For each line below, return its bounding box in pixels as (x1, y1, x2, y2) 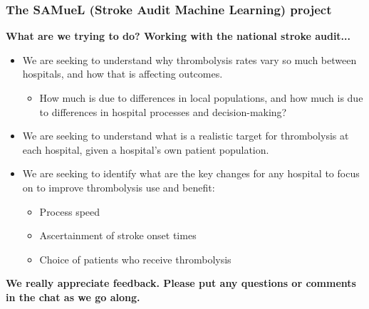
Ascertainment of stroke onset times (39, 228, 197, 243)
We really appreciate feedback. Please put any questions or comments (6, 276, 356, 290)
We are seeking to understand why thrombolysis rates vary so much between (22, 52, 357, 67)
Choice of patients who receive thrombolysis (39, 251, 232, 266)
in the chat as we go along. (6, 289, 140, 304)
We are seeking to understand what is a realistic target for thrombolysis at (22, 128, 349, 143)
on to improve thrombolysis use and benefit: (22, 179, 215, 194)
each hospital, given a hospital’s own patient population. (22, 142, 269, 157)
